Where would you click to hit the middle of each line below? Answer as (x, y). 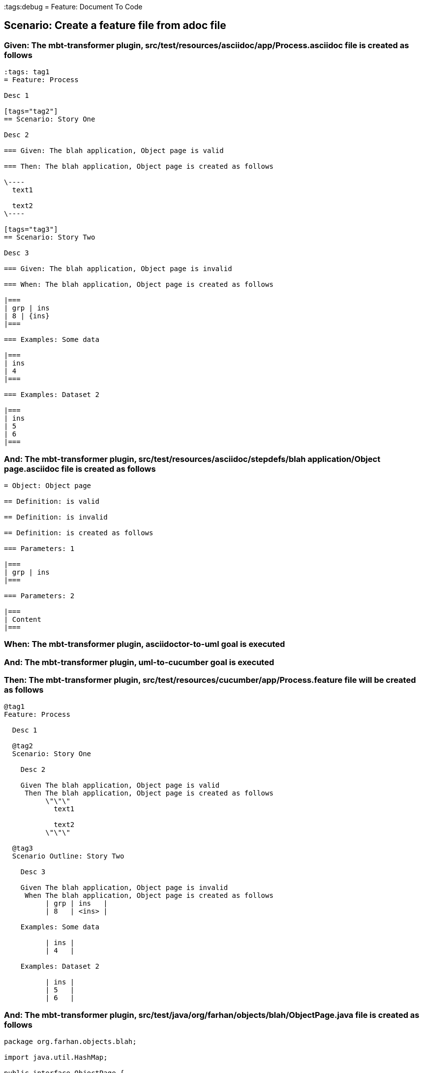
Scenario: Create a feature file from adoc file (115, 26)
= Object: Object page (48, 485)
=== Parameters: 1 (39, 548)
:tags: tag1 (27, 72)
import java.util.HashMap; (56, 1058)
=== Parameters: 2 (39, 596)
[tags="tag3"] (31, 230)
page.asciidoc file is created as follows (80, 469)
